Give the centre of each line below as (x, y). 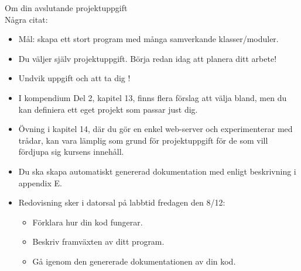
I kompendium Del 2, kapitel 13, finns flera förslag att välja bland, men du (153, 97)
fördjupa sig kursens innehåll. (71, 152)
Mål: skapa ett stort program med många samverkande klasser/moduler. (148, 39)
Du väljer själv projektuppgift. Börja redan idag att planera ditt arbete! (148, 58)
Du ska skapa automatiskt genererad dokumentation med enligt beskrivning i (157, 171)
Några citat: (26, 19)
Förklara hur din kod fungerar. (88, 222)
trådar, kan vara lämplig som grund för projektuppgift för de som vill (143, 140)
